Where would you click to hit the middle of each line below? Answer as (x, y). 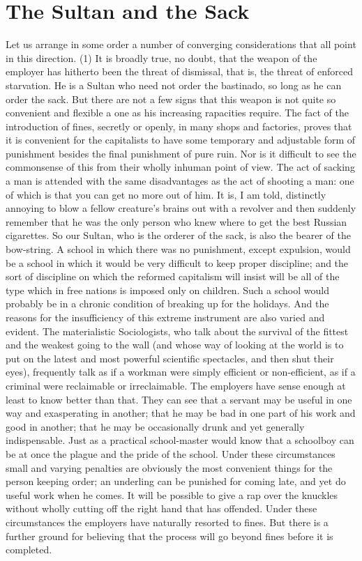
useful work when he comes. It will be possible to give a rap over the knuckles (172, 494)
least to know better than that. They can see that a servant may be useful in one (179, 399)
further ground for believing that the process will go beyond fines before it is (169, 536)
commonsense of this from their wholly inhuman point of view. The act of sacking (180, 167)
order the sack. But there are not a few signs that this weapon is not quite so (171, 99)
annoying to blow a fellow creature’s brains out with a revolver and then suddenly (181, 208)
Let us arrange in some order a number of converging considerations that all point (181, 44)
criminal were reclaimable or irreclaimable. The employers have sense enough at (176, 385)
